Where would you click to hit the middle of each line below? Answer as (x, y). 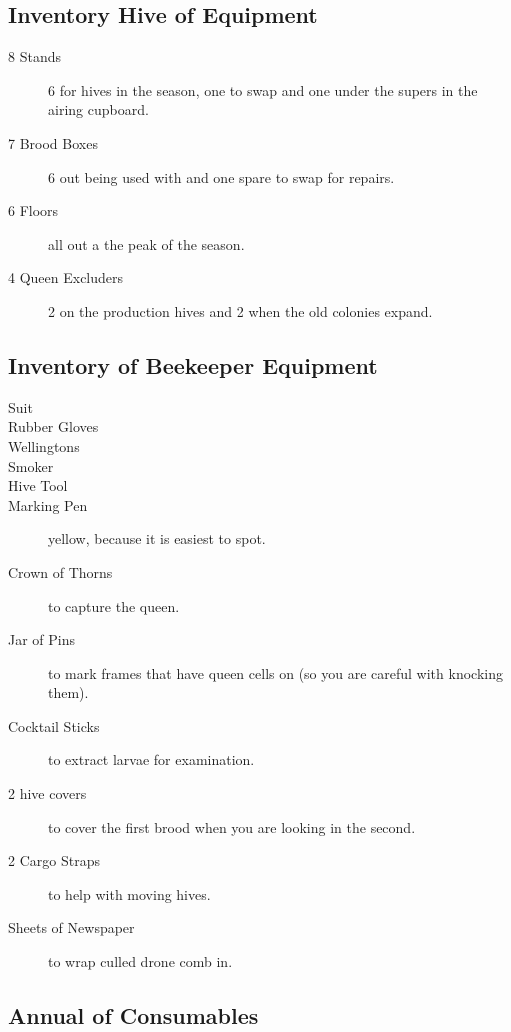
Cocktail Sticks (54, 725)
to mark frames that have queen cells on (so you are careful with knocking (275, 672)
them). (68, 692)
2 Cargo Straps (54, 860)
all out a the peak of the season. (146, 243)
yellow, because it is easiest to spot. (157, 538)
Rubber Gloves (53, 426)
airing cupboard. (98, 109)
